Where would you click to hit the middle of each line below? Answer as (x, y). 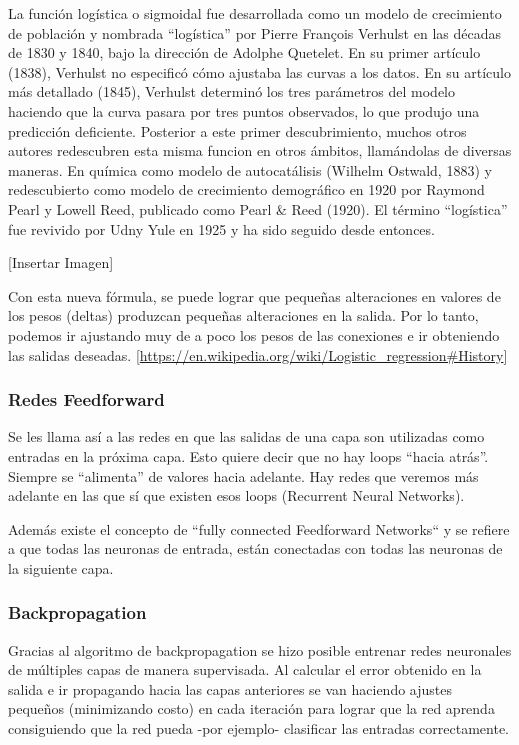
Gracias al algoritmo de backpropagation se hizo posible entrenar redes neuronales (260, 649)
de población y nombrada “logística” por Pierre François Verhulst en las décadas (254, 32)
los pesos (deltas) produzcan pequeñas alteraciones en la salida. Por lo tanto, (243, 315)
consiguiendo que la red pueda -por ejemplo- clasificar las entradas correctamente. (259, 728)
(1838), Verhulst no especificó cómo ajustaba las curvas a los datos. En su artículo (259, 71)
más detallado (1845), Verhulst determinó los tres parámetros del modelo (232, 91)
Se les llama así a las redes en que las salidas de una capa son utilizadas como (246, 436)
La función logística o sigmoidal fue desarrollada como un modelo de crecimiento (255, 13)
